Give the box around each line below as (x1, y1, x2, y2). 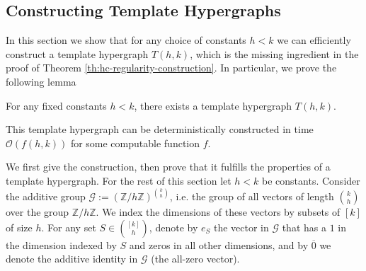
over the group (6, 204, 69, 219)
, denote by (149, 219, 198, 234)
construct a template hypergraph (6, 46, 149, 61)
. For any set (41, 219, 96, 234)
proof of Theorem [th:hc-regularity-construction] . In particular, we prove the (6, 60, 337, 75)
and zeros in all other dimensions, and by (129, 237, 309, 252)
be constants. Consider (262, 173, 360, 188)
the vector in (213, 219, 269, 234)
